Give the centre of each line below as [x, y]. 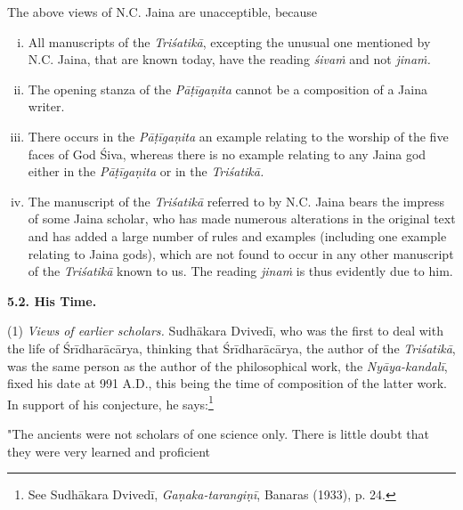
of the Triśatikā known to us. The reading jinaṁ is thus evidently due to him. [240, 271]
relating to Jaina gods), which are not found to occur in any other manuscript [241, 253]
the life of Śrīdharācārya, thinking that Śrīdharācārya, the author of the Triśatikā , [231, 348]
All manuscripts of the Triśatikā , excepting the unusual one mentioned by [229, 41]
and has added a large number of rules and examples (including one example [237, 235]
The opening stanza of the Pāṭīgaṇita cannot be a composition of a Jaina [227, 89]
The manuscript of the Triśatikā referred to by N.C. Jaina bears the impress [236, 201]
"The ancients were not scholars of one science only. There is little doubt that [218, 433]
